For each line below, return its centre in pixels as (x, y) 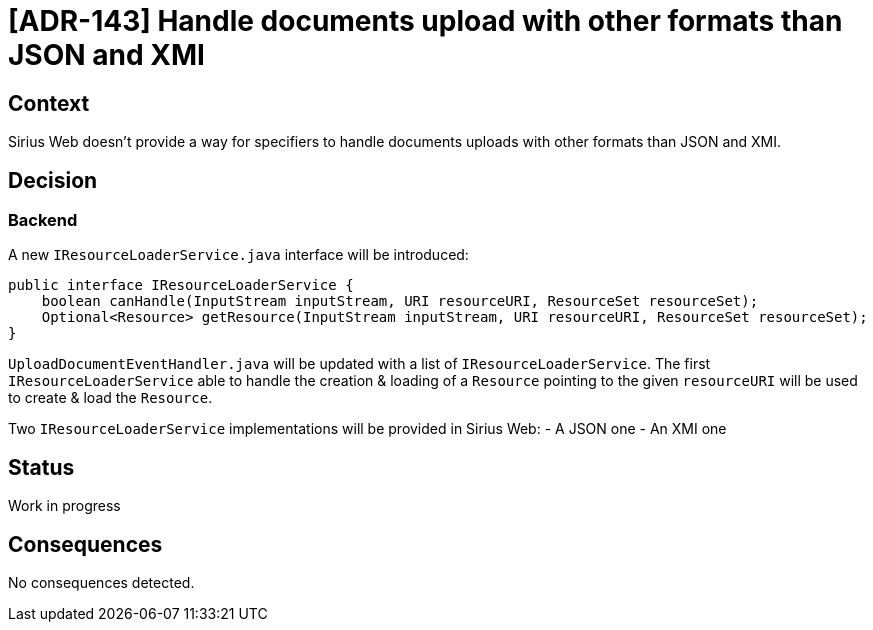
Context (49, 103)
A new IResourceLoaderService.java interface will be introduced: (238, 255)
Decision (53, 180)
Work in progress (64, 506)
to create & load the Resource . (110, 398)
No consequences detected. (101, 583)
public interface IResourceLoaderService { (181, 285)
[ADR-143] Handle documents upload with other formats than (425, 21)
